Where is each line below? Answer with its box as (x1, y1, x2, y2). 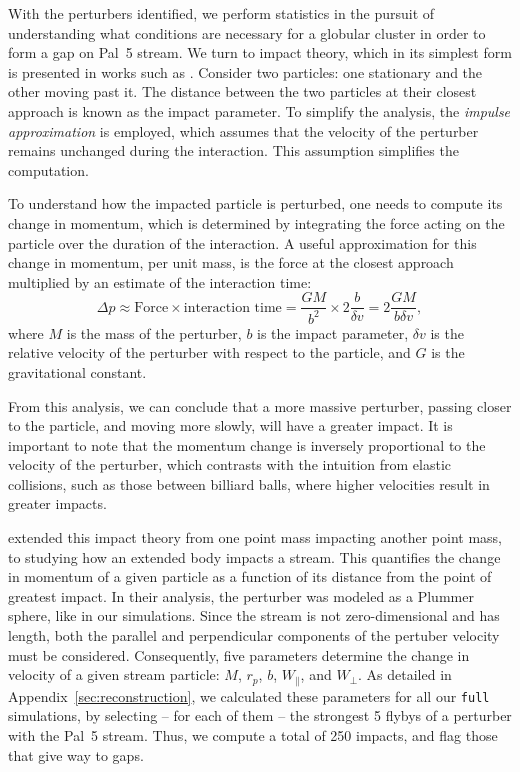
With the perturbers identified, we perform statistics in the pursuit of (8, 3, 435, 23)
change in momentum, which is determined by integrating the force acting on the (8, 212, 505, 233)
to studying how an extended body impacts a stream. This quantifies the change (8, 546, 501, 567)
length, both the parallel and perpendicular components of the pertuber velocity (8, 625, 500, 646)
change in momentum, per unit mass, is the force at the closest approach (8, 252, 454, 273)
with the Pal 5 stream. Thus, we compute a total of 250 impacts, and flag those (8, 724, 498, 745)
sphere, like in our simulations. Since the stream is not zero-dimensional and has (8, 605, 500, 626)
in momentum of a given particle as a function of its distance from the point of (8, 566, 492, 587)
